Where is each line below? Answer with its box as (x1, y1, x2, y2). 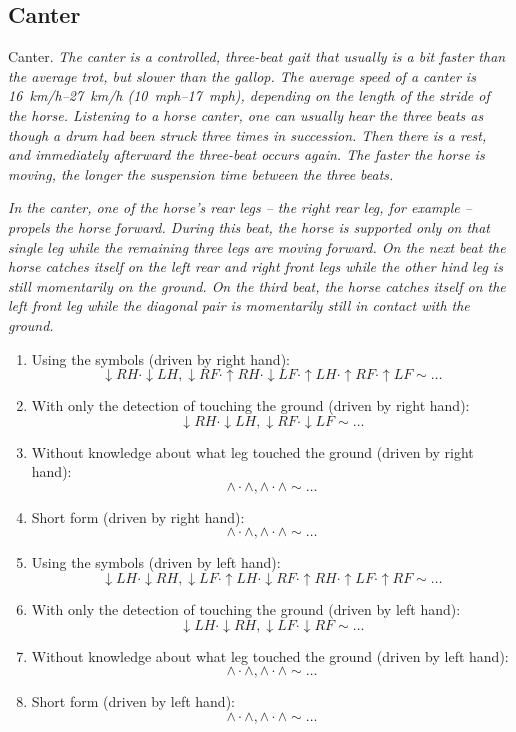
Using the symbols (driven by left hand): (31, 552, 281, 573)
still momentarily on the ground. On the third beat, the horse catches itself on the (8, 275, 506, 296)
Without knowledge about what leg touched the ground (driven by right (31, 441, 474, 462)
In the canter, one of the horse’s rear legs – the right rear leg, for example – (8, 197, 472, 218)
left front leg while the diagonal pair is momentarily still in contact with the (8, 295, 470, 316)
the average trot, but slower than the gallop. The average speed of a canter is (8, 65, 476, 86)
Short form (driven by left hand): (31, 691, 235, 712)
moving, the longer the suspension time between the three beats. (8, 163, 394, 184)
